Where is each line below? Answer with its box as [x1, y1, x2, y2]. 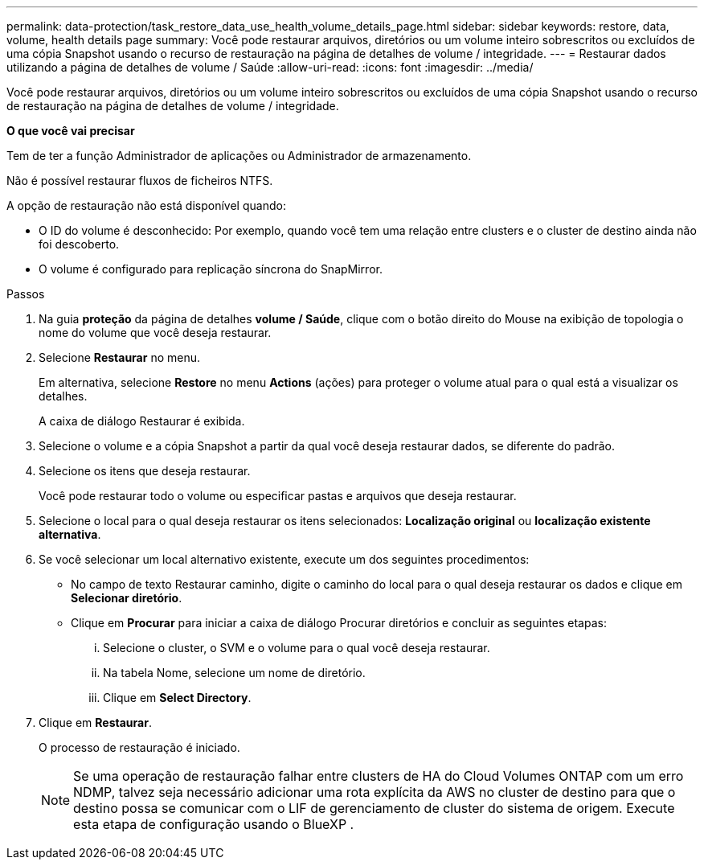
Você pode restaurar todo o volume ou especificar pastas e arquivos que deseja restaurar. [39, 489, 517, 503]
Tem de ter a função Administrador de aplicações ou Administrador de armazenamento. [6, 149, 472, 162]
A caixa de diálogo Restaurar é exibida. [39, 414, 245, 428]
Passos [6, 287, 45, 301]
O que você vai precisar [6, 124, 135, 137]
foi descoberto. [39, 237, 120, 251]
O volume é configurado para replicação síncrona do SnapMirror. [39, 262, 383, 276]
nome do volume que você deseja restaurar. [39, 326, 272, 339]
